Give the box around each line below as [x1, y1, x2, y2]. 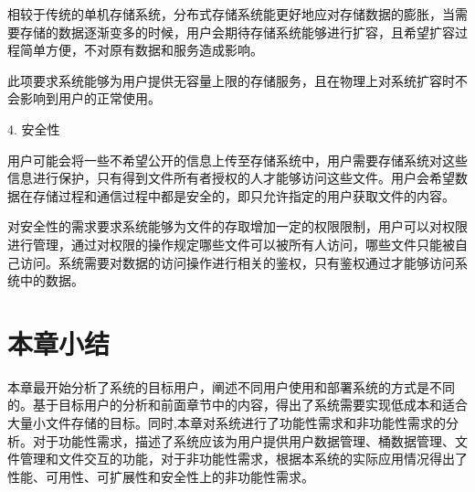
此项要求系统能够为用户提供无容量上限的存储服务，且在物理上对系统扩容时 [7, 70, 455, 90]
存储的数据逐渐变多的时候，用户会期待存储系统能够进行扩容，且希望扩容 [19, 22, 455, 41]
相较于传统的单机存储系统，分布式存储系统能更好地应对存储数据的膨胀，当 [7, 5, 455, 23]
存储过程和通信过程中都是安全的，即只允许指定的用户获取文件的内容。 [32, 186, 455, 205]
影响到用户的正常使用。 [19, 89, 161, 108]
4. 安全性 [7, 119, 60, 138]
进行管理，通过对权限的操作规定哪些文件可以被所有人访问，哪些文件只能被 [7, 234, 455, 253]
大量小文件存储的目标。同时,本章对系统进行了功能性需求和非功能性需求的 [7, 413, 446, 433]
